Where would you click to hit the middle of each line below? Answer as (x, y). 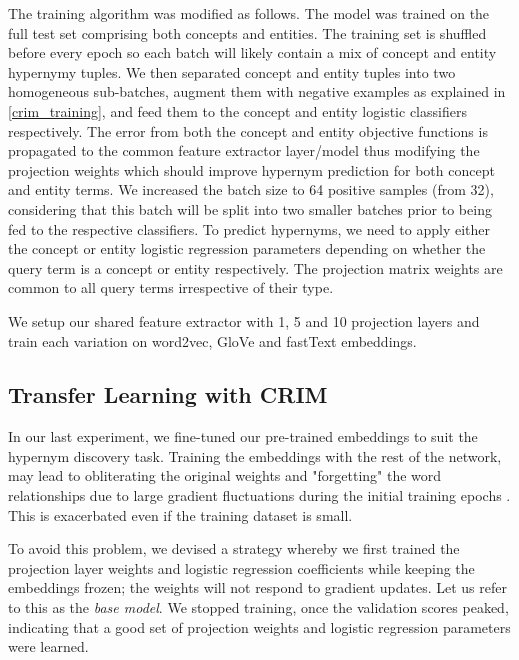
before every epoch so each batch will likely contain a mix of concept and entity (252, 52)
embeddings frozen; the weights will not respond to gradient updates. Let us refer (257, 587)
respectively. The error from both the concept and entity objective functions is (248, 130)
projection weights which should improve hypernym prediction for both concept (251, 169)
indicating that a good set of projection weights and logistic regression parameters (259, 626)
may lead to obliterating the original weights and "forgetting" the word (225, 475)
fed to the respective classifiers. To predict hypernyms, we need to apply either (249, 228)
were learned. (48, 646)
